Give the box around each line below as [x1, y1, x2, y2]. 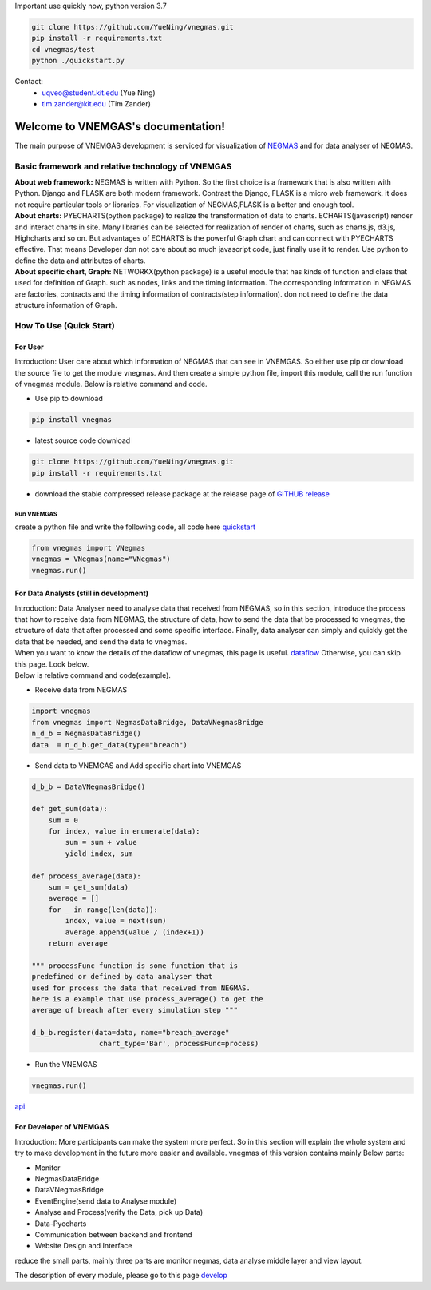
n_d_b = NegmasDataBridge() [31, 729, 141, 739]
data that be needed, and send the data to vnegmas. [14, 636, 188, 647]
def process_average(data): [31, 871, 141, 881]
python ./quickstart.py [31, 56, 125, 66]
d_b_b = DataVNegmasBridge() [31, 782, 146, 791]
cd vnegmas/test [31, 45, 96, 54]
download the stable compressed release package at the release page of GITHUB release [34, 488, 330, 499]
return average [48, 938, 108, 947]
